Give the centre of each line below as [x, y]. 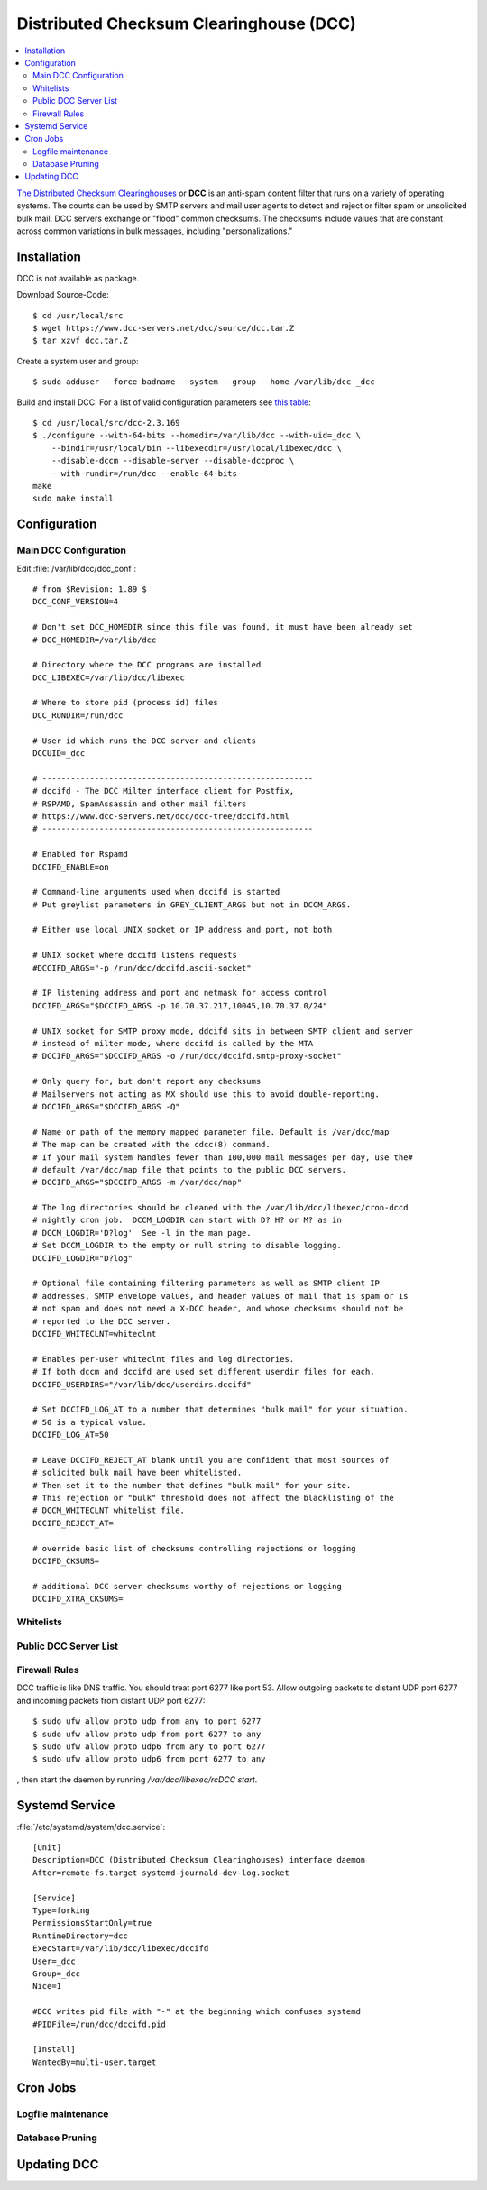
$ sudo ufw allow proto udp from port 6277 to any [147, 1734]
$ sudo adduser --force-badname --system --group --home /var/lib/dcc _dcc [204, 382]
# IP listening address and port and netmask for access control [180, 993]
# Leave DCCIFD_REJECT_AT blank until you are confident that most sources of [211, 1460]
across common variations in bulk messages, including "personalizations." [155, 231]
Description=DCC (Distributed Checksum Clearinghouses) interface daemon [199, 1860]
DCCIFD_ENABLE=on [71, 867]
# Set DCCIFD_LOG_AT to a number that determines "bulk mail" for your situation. [221, 1410]
